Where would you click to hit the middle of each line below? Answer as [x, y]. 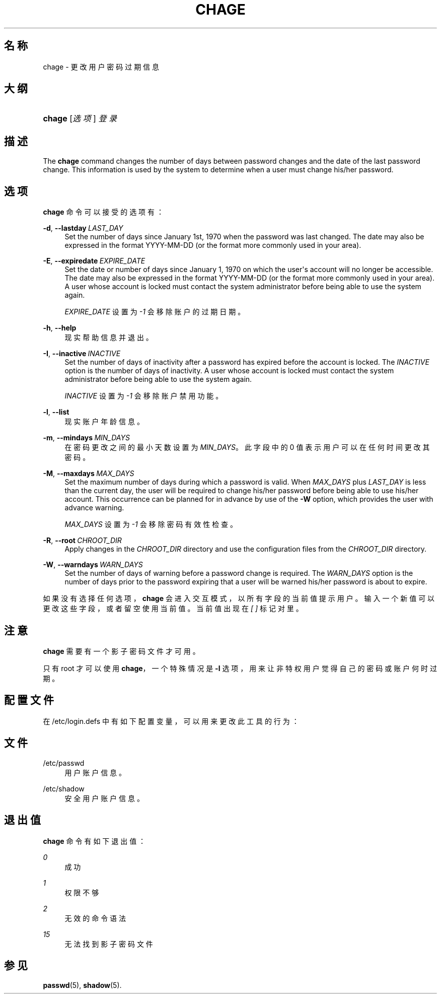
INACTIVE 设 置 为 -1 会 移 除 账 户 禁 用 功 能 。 [144, 396]
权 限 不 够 [82, 892]
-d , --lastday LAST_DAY [83, 228]
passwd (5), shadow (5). [82, 985]
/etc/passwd [64, 763]
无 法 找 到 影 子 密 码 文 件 [109, 944]
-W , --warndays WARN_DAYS [93, 565]
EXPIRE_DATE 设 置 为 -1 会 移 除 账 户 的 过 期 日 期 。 [155, 312]
